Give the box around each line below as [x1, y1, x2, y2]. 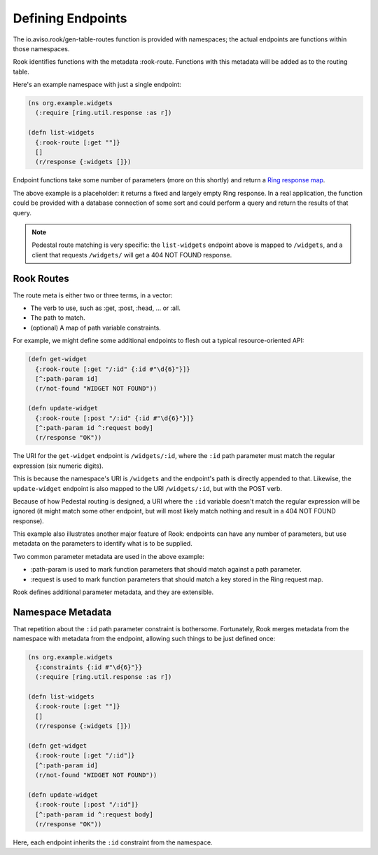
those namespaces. [13, 44, 70, 53]
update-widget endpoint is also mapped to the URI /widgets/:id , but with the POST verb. [13, 484, 283, 492]
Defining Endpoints [13, 11, 127, 26]
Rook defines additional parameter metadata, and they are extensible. [13, 588, 214, 596]
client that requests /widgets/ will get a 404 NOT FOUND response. [31, 250, 232, 259]
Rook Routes [13, 272, 69, 284]
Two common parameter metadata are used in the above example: [13, 552, 204, 560]
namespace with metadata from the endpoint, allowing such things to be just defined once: [13, 635, 276, 643]
